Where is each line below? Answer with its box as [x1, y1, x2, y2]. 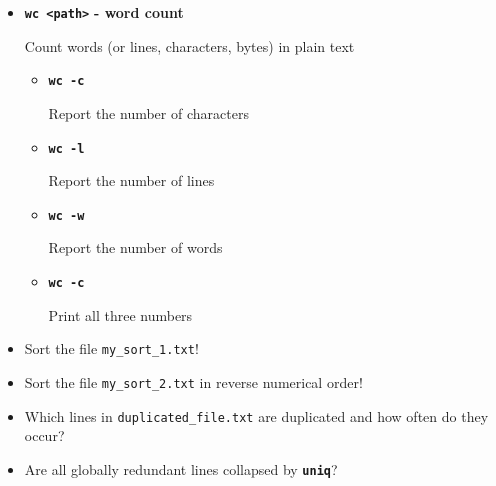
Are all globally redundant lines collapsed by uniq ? [24, 458, 338, 479]
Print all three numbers [48, 304, 193, 325]
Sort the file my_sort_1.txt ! [24, 338, 199, 359]
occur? [24, 425, 65, 446]
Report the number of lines [48, 170, 215, 191]
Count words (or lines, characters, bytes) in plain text [24, 35, 355, 56]
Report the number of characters [48, 102, 249, 123]
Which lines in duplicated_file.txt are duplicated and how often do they [24, 405, 489, 426]
